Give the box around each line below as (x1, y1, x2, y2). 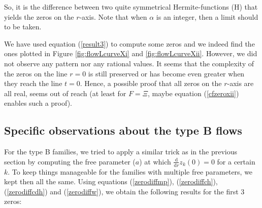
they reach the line (4, 78, 62, 89)
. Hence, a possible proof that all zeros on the (80, 78, 222, 89)
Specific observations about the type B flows (4, 122, 242, 138)
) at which (139, 156, 171, 167)
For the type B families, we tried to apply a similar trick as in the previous (4, 146, 237, 157)
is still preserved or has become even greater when (88, 68, 245, 78)
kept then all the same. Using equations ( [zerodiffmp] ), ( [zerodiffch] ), (4, 176, 218, 187)
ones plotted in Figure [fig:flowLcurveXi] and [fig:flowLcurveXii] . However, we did (4, 48, 257, 59)
